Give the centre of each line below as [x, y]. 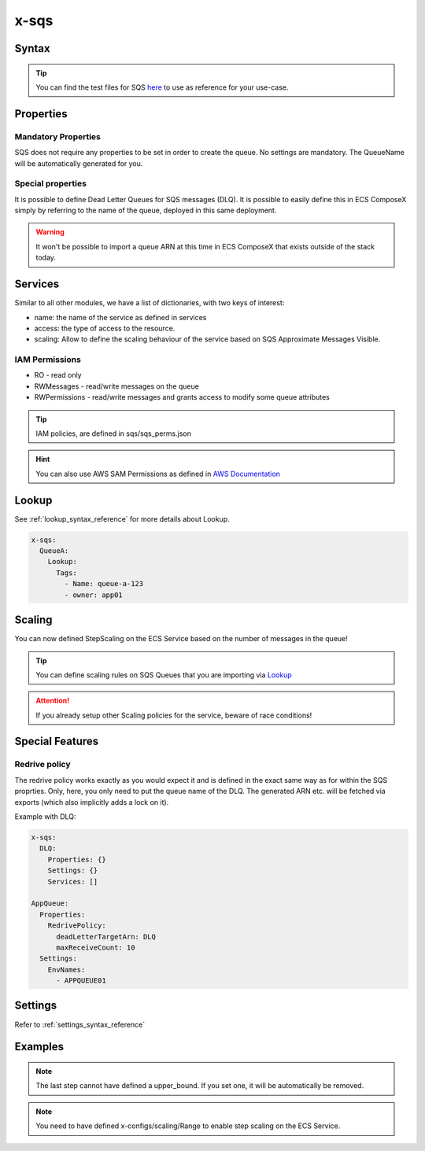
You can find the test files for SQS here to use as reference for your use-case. [162, 87]
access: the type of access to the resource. [105, 328]
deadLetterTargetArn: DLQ [106, 937]
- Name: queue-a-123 [104, 584]
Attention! [53, 701]
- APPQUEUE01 [81, 981]
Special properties [50, 183]
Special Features [57, 742]
